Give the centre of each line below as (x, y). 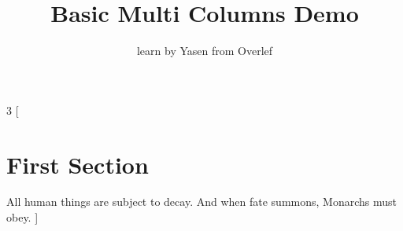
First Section (78, 164)
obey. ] (22, 217)
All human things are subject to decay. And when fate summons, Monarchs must (201, 202)
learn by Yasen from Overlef (205, 51)
